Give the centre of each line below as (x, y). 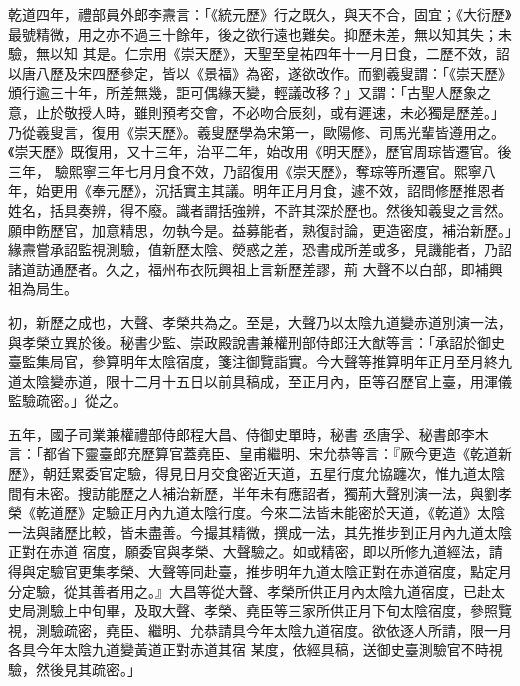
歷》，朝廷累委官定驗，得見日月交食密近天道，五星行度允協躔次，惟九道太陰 (256, 473)
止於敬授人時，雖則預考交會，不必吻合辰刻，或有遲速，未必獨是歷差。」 (270, 111)
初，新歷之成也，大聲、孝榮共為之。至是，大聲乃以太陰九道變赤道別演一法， (260, 321)
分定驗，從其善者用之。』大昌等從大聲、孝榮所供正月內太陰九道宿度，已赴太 (256, 590)
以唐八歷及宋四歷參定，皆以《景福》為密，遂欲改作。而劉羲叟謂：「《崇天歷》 (260, 72)
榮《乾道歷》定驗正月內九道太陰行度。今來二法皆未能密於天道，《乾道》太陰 (256, 512)
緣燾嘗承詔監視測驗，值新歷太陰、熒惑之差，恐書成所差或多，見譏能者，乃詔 (260, 249)
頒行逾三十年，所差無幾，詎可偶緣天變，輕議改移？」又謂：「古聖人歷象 (242, 92)
